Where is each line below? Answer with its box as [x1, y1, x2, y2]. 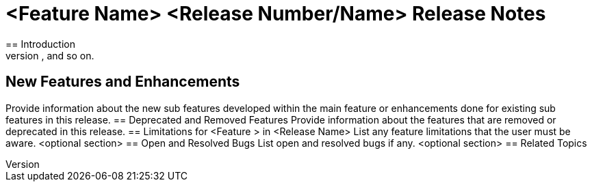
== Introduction [5, 38, 75, 50]
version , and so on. [5, 49, 94, 61]
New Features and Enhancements [5, 73, 240, 91]
